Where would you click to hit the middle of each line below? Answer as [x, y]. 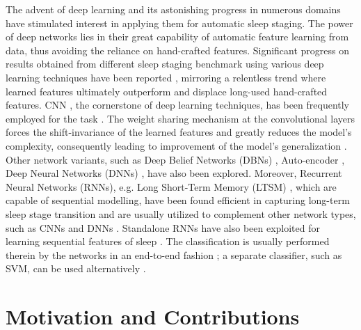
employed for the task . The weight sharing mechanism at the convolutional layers [180, 118]
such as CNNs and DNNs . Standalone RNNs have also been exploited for [163, 227]
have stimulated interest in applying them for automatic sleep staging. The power [179, 23]
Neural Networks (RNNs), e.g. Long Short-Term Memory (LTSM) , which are [171, 186]
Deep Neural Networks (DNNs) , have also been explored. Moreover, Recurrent [174, 173]
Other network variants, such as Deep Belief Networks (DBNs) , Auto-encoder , [175, 159]
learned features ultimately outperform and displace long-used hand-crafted [167, 91]
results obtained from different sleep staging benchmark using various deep [165, 64]
